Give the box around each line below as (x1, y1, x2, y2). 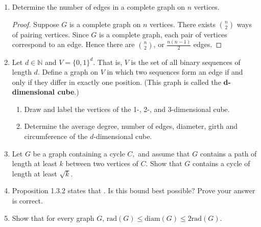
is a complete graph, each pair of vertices (99, 29, 227, 39)
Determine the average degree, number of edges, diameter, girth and (24, 121, 238, 131)
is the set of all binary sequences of (131, 56, 241, 67)
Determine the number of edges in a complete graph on (12, 2, 185, 12)
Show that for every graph (12, 212, 94, 223)
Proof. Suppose (12, 18, 59, 29)
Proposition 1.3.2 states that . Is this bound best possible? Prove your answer (12, 185, 255, 196)
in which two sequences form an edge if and (107, 66, 243, 77)
